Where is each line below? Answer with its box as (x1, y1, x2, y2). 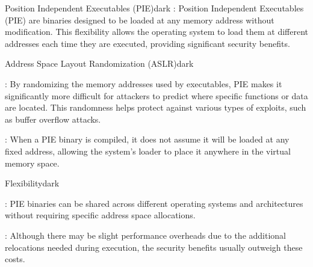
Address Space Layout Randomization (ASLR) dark (5, 57, 194, 70)
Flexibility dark (5, 177, 60, 189)
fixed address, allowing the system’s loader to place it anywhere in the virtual (5, 144, 291, 157)
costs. (5, 253, 25, 265)
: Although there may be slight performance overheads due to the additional (5, 229, 286, 241)
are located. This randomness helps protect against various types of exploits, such (5, 101, 306, 114)
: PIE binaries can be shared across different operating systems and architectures (5, 197, 303, 209)
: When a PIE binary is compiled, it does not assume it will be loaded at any (5, 133, 290, 146)
